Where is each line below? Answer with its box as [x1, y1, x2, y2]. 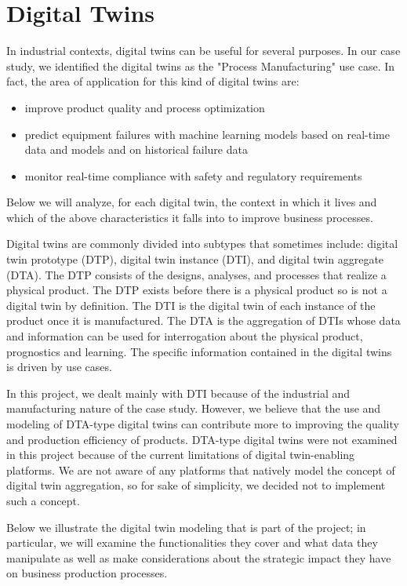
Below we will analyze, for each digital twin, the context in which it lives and [6, 194, 377, 210]
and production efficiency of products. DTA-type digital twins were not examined [6, 431, 398, 447]
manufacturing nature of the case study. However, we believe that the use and [6, 400, 381, 417]
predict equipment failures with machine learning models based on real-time [24, 126, 390, 142]
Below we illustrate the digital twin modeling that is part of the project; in [6, 519, 366, 535]
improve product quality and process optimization [24, 99, 265, 115]
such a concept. [6, 492, 80, 508]
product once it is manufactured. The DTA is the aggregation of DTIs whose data [6, 312, 401, 329]
